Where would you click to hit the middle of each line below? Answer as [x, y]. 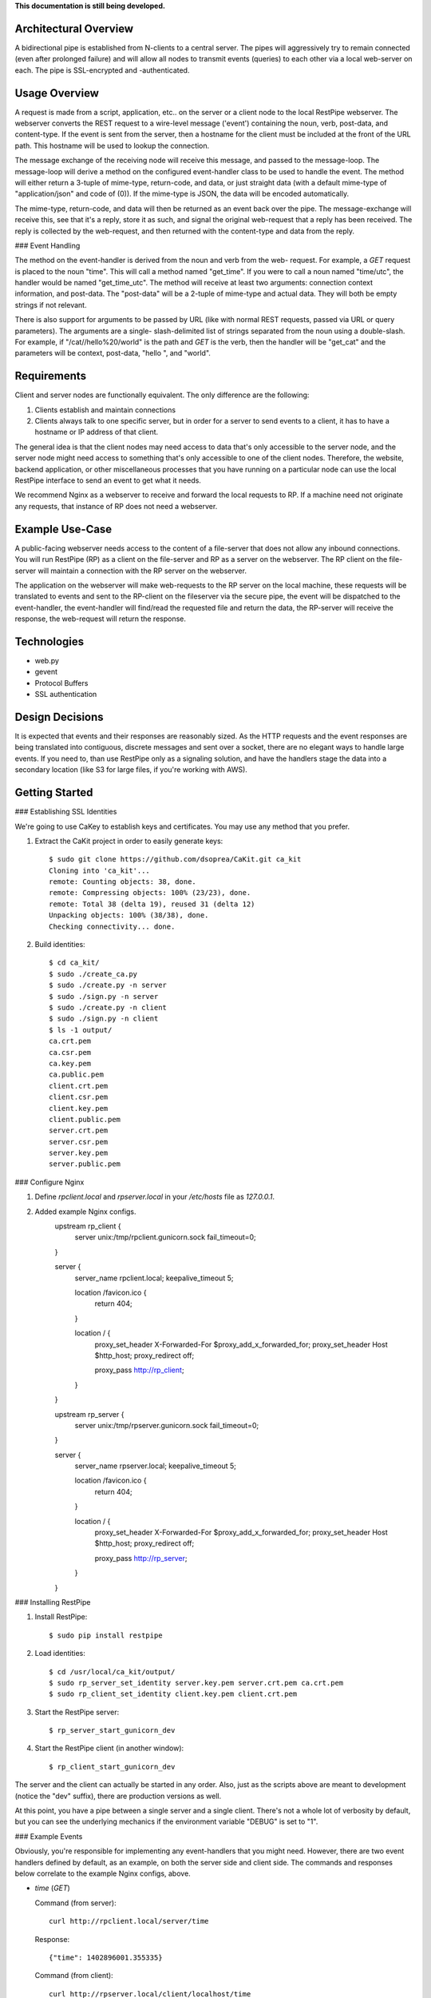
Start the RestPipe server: [77, 1712]
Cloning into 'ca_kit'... [100, 870]
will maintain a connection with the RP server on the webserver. [142, 571]
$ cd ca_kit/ [74, 963]
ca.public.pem [76, 1075]
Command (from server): [75, 1903]
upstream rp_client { [88, 1226]
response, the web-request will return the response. [101, 619]
